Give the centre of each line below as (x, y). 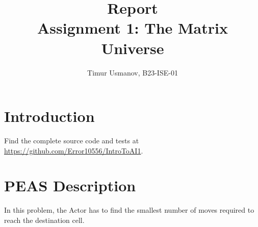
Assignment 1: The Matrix (133, 28)
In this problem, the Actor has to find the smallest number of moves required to (129, 210)
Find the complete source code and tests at (72, 141)
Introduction (49, 116)
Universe (133, 48)
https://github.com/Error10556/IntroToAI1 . (74, 150)
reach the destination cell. (44, 220)
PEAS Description (70, 185)
